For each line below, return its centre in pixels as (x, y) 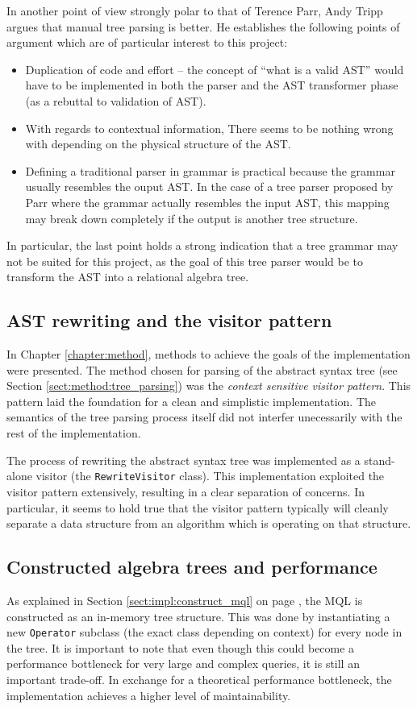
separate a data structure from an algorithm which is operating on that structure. (209, 523)
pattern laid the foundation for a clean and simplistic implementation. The (191, 401)
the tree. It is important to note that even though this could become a (181, 647)
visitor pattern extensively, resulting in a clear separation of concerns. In (186, 491)
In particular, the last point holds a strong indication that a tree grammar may (202, 245)
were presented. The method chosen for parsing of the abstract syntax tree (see (202, 369)
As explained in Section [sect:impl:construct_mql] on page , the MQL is (185, 600)
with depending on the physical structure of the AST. (158, 144)
